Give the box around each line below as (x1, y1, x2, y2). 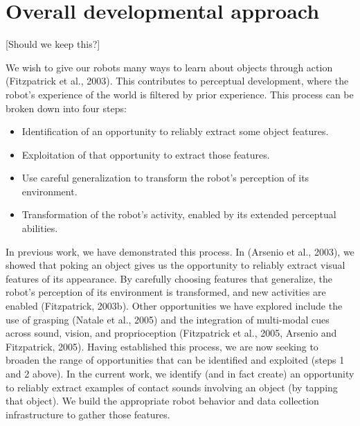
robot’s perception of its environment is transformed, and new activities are (6, 285, 326, 299)
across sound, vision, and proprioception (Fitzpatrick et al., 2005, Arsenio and (6, 326, 337, 340)
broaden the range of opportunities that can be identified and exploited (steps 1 (6, 353, 345, 367)
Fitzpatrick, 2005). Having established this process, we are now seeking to (6, 339, 318, 353)
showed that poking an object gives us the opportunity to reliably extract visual (6, 258, 345, 272)
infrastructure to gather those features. (6, 407, 170, 421)
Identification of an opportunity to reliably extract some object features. (21, 124, 329, 139)
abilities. (21, 221, 58, 236)
